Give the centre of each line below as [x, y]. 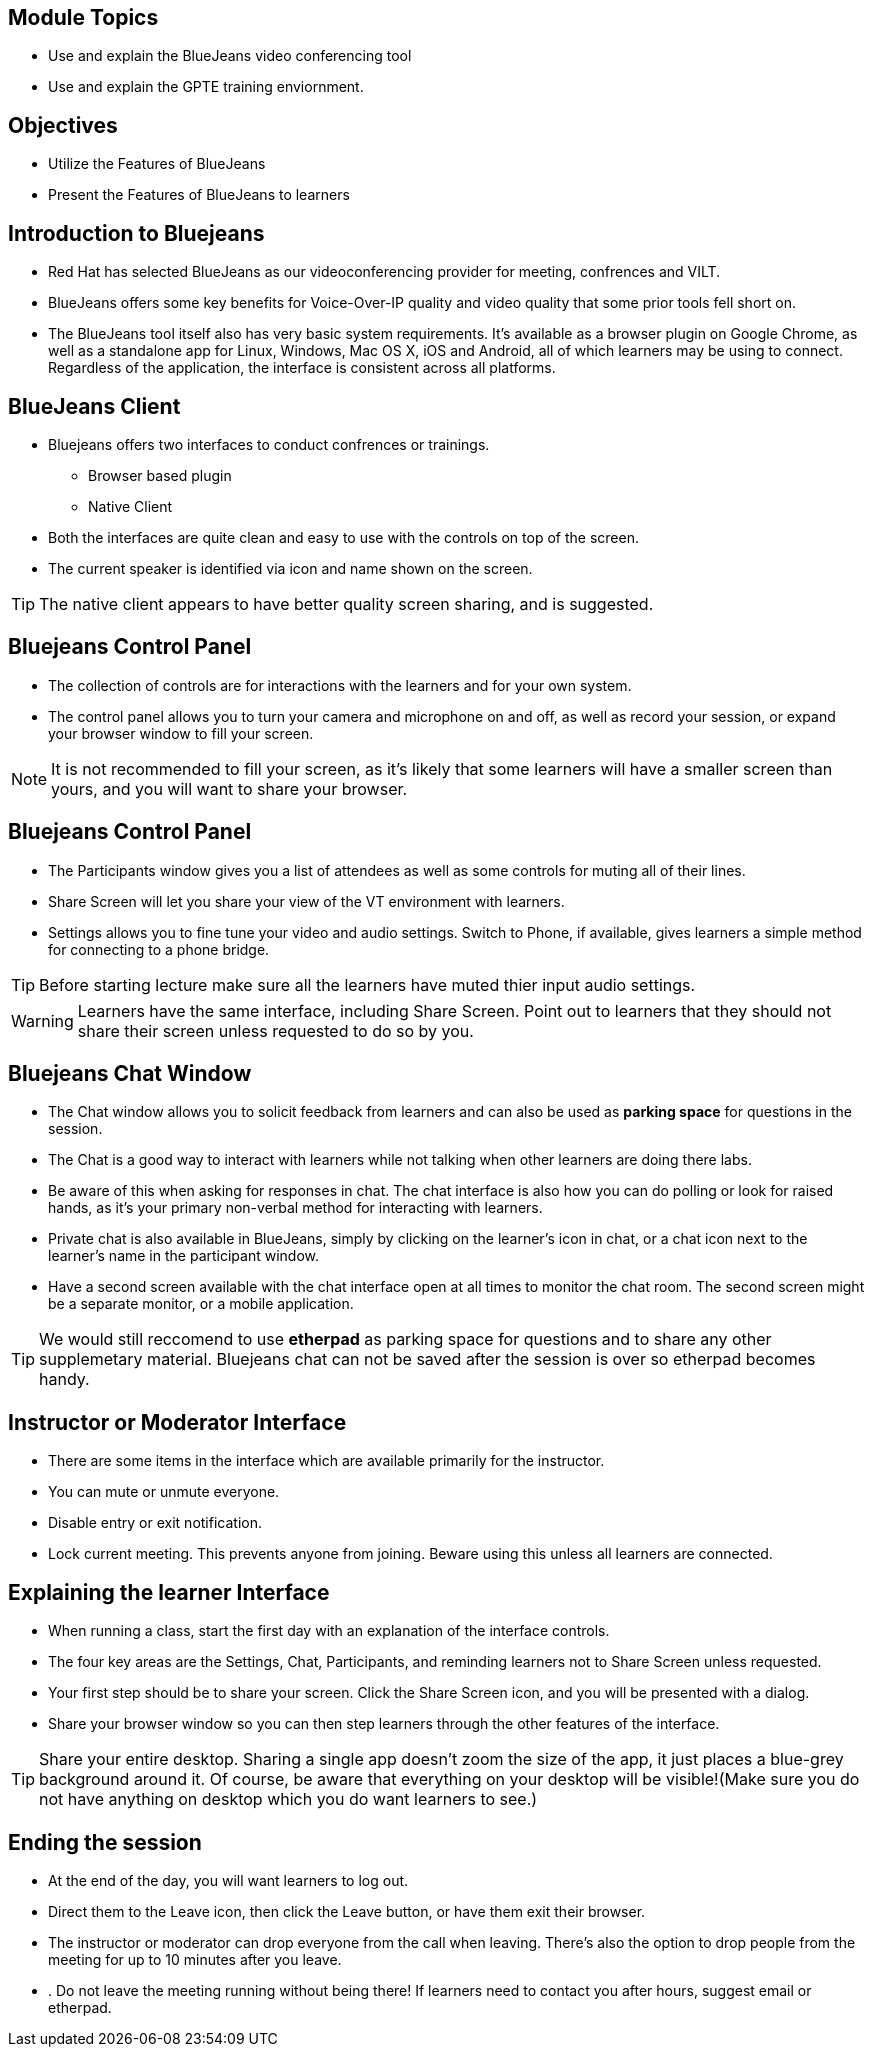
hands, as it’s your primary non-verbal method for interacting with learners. [295, 1208]
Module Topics [83, 17]
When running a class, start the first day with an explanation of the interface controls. [329, 1631]
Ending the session [105, 1842]
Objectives [63, 125]
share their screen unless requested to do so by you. [275, 1030]
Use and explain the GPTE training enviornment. [206, 87]
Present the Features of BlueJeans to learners [199, 195]
